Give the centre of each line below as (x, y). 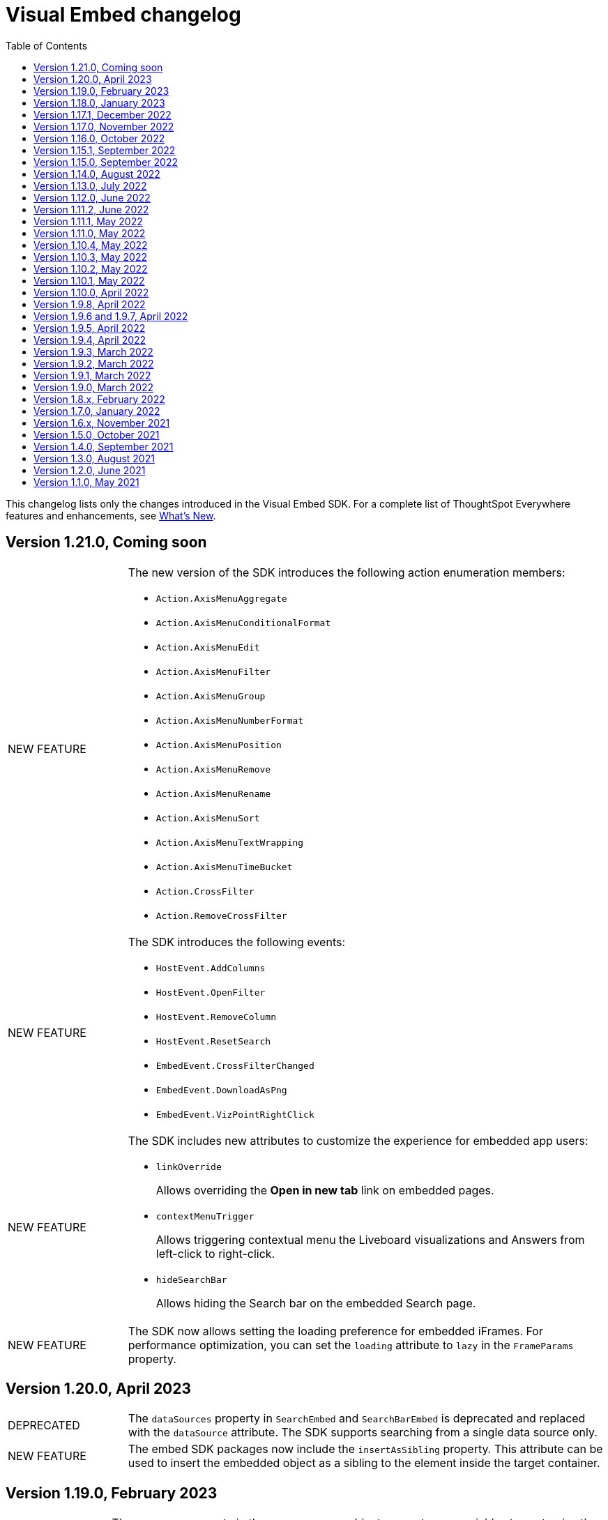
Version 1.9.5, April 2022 (90, 328)
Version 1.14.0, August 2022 (97, 174)
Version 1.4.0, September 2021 (104, 446)
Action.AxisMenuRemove (213, 769)
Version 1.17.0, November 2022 (104, 126)
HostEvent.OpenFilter (211, 992)
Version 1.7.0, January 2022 (97, 411)
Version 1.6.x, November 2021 (102, 423)
